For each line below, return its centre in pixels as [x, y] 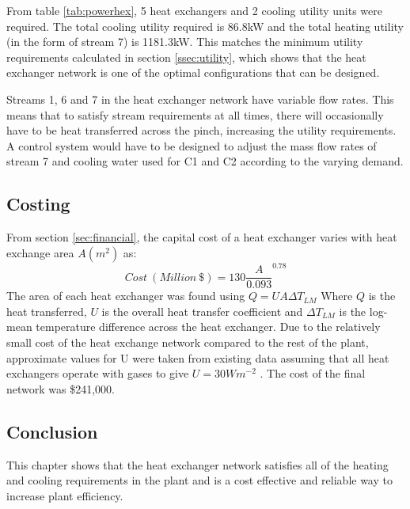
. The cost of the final [313, 373]
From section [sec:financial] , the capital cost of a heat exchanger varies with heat [202, 237]
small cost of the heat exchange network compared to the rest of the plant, [188, 342]
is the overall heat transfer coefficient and [202, 311]
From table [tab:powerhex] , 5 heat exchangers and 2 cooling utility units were [194, 10]
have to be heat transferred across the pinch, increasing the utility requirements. [201, 130]
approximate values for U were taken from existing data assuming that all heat [198, 357]
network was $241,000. [61, 388]
